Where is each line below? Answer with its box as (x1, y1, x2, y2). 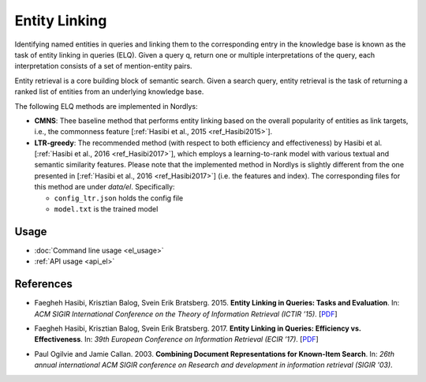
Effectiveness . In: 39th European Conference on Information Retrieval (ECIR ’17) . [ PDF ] (34, 335, 319, 344)
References (14, 277, 73, 291)
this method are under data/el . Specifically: (34, 182, 175, 192)
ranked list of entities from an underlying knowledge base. (14, 87, 204, 96)
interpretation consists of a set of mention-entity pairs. (14, 62, 192, 71)
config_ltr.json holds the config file (54, 193, 184, 203)
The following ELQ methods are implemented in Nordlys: (14, 101, 198, 110)
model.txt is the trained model (54, 204, 159, 214)
